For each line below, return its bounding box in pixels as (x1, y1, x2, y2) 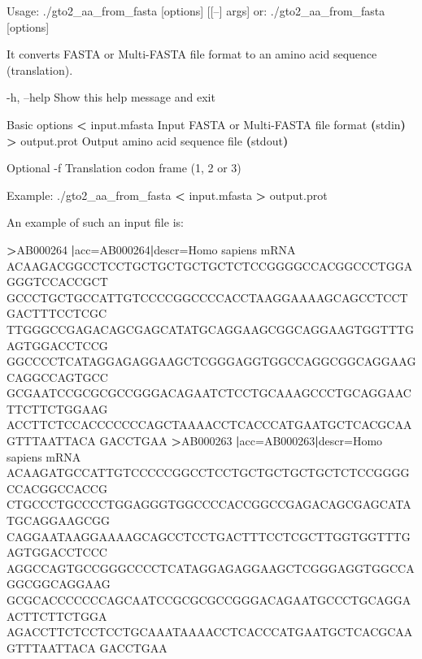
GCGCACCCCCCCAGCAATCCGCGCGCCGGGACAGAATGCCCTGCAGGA (7, 592, 411, 608)
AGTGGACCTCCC (7, 544, 107, 561)
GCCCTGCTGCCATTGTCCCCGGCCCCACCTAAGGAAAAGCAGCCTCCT (7, 288, 408, 306)
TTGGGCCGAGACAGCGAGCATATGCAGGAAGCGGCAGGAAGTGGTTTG (7, 320, 414, 337)
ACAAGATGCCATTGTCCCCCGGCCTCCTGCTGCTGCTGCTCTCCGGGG (7, 464, 410, 481)
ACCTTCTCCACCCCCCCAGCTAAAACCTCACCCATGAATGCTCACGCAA (7, 416, 412, 433)
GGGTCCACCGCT (7, 273, 108, 290)
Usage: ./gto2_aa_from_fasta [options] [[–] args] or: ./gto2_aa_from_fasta (7, 2, 385, 19)
